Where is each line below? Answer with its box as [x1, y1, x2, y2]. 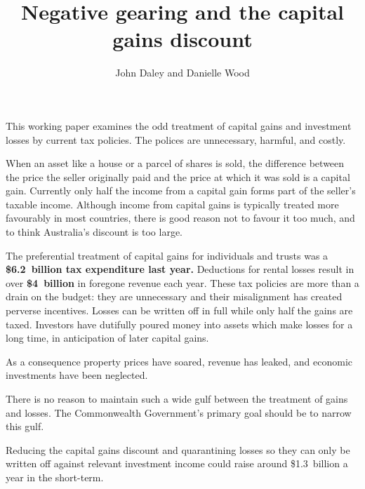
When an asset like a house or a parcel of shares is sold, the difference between [6, 156, 345, 170]
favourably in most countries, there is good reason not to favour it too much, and [6, 210, 355, 225]
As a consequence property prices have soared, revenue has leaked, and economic [6, 354, 353, 368]
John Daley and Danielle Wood [115, 65, 250, 80]
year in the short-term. [6, 469, 104, 484]
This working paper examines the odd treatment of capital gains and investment [6, 118, 352, 133]
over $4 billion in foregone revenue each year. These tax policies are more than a [6, 275, 359, 290]
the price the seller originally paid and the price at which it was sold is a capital [6, 169, 350, 184]
